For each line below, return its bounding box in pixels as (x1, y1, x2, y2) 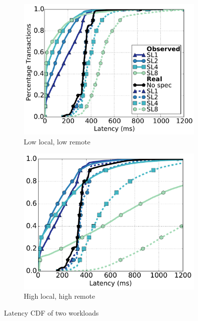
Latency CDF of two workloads (4, 307, 99, 318)
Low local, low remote (24, 136, 91, 146)
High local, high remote (24, 291, 95, 301)
